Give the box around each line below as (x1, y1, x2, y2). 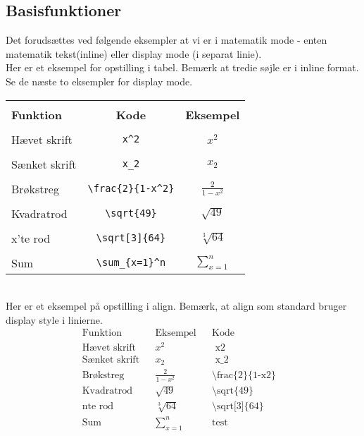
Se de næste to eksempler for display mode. (6, 73, 193, 88)
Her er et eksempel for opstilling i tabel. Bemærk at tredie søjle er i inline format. (6, 60, 359, 75)
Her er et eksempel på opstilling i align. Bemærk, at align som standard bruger (6, 298, 347, 313)
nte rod (82, 401, 114, 412)
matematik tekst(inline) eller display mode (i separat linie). (6, 46, 262, 61)
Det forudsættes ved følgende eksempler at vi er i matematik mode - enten (6, 32, 327, 47)
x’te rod (11, 229, 51, 246)
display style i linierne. (6, 312, 103, 327)
